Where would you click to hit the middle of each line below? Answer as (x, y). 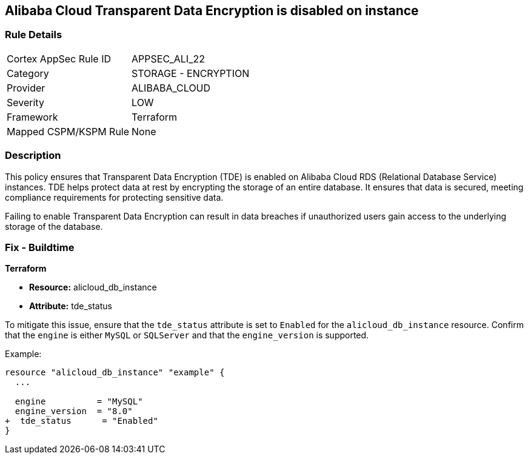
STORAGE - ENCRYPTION (191, 73)
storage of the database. (54, 226)
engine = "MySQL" (79, 402)
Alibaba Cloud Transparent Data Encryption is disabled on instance (212, 11)
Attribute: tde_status (71, 306)
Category (28, 73)
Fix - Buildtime (40, 247)
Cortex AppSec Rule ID (59, 59)
